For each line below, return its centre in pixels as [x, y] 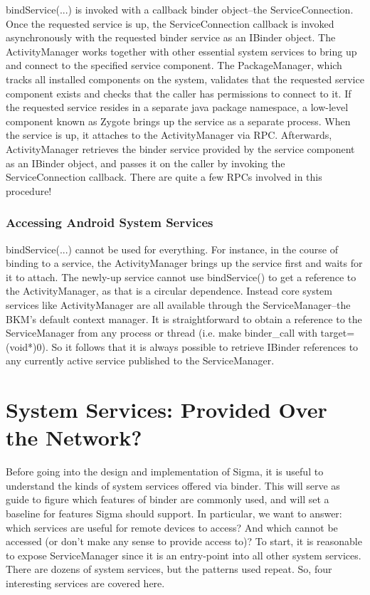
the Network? [74, 437]
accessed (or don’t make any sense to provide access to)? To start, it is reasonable [184, 541]
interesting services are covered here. [85, 583]
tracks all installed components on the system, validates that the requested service [185, 79]
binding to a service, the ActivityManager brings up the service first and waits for [184, 263]
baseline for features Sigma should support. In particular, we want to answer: [174, 513]
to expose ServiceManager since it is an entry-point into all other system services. [184, 555]
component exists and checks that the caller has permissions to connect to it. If [179, 93]
